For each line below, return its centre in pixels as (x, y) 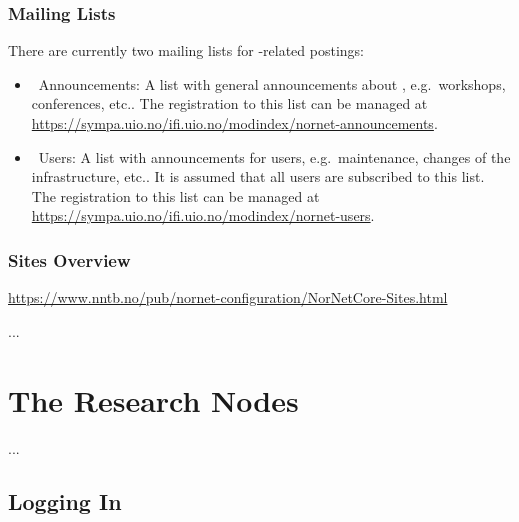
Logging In (65, 501)
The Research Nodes (153, 399)
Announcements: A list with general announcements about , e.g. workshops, (272, 83)
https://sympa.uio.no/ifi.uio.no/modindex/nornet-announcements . (234, 123)
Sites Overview (69, 259)
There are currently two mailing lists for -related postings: (186, 50)
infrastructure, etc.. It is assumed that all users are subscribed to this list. (258, 176)
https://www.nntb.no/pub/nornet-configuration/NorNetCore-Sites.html (228, 297)
